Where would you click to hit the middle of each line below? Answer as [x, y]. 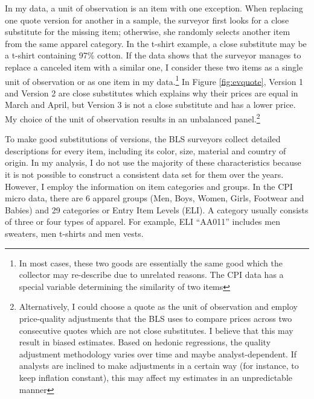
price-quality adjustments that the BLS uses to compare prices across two [155, 318]
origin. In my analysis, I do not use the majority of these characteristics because [153, 162]
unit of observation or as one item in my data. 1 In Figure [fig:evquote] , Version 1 [154, 80]
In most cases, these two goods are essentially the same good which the [151, 262]
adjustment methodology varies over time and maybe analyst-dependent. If [158, 353]
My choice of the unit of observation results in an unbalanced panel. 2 [133, 118]
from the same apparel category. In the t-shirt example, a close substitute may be [156, 43]
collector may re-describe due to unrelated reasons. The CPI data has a [151, 275]
